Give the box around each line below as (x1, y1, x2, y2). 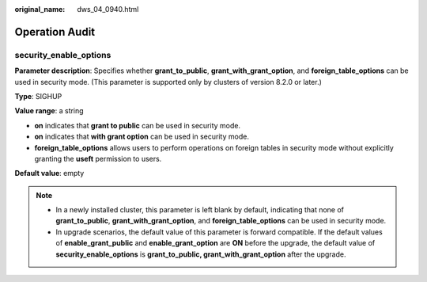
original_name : (14, 5, 66, 13)
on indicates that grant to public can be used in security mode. (34, 120, 241, 130)
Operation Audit (14, 25, 96, 39)
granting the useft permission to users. (34, 154, 162, 163)
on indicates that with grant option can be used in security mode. (34, 131, 249, 142)
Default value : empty (14, 169, 85, 178)
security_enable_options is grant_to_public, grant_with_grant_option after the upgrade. (55, 250, 346, 259)
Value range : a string (14, 106, 84, 116)
